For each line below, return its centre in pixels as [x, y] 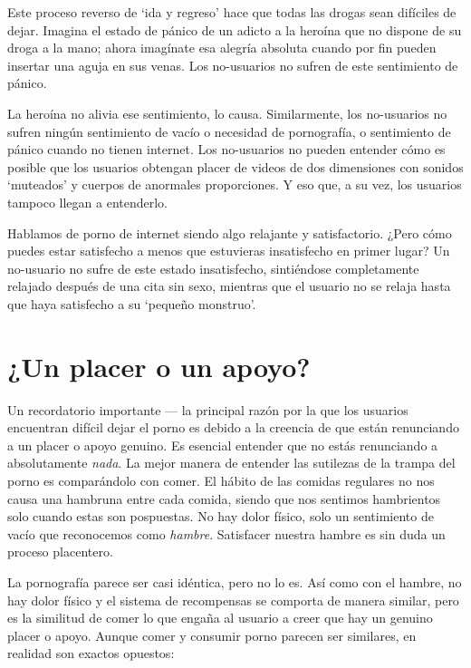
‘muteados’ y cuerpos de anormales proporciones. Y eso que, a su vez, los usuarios [235, 184]
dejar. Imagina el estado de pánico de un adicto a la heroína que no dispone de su [235, 29]
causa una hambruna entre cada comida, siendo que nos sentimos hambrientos [224, 498]
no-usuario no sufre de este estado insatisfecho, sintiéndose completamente [213, 268]
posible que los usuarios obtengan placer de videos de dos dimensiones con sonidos [235, 166]
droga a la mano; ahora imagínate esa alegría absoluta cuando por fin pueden [222, 48]
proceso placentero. [60, 552]
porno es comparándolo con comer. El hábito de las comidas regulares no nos [221, 480]
